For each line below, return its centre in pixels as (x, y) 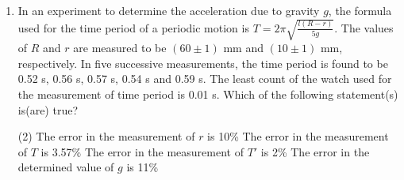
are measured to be (120, 48)
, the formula (360, 10)
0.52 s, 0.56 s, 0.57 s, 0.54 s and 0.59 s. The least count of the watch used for (205, 79)
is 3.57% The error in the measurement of (142, 151)
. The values (364, 27)
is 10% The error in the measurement (298, 136)
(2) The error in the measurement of (106, 136)
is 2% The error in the (315, 151)
